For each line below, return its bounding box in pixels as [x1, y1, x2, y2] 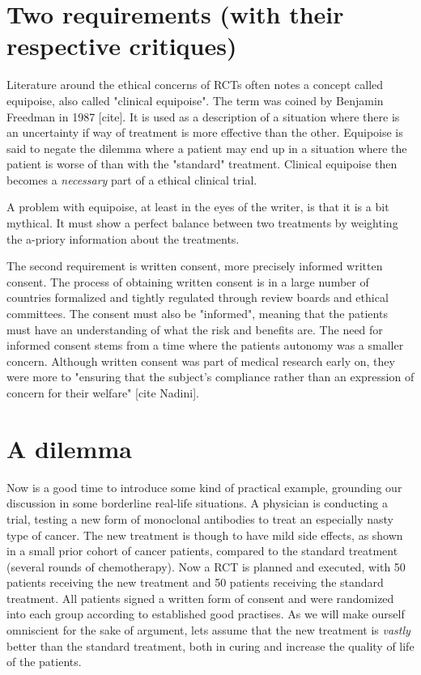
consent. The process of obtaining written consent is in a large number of [6, 273, 369, 290]
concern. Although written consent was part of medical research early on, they [6, 352, 395, 369]
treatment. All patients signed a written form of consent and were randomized [6, 589, 394, 606]
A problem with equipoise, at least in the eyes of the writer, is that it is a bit [6, 198, 389, 215]
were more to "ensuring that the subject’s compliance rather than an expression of [6, 368, 415, 385]
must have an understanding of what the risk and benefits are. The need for [6, 321, 383, 337]
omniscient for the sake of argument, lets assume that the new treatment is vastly [6, 622, 410, 639]
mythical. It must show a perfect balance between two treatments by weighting [6, 214, 398, 231]
